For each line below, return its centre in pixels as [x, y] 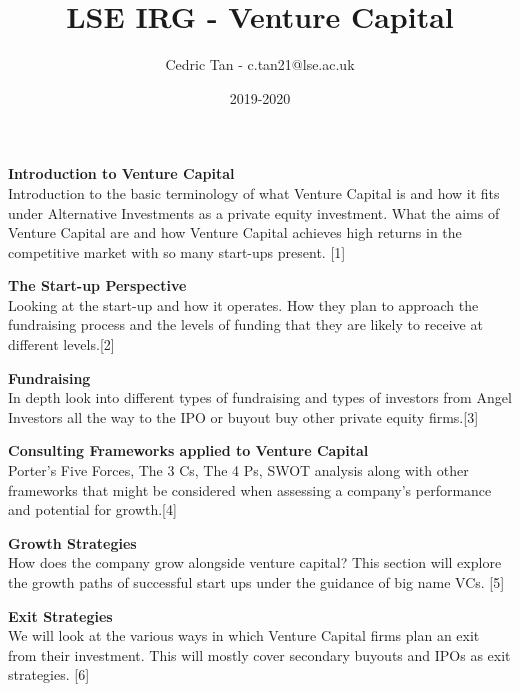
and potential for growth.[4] [92, 509]
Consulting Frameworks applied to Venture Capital [188, 450]
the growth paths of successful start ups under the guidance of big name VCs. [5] [256, 582]
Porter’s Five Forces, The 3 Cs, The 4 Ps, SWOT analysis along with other [238, 470]
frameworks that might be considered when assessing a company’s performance [250, 489]
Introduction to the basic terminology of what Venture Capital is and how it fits [254, 192]
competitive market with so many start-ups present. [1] [177, 251]
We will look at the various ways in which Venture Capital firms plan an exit [244, 635]
